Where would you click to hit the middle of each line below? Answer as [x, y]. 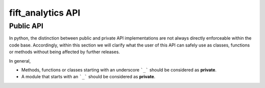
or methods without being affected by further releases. [65, 52]
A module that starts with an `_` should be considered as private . [88, 77]
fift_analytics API [45, 13]
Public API [26, 26]
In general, [20, 61]
